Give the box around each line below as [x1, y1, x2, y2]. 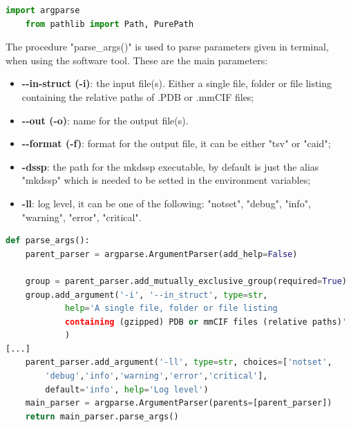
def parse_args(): [6, 236, 90, 246]
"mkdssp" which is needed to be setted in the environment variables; [21, 173, 311, 187]
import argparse [6, 6, 80, 15]
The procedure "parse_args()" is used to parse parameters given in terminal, [6, 39, 329, 54]
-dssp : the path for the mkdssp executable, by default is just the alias [21, 159, 319, 173]
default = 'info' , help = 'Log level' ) [45, 384, 209, 395]
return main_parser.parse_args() [25, 411, 179, 421]
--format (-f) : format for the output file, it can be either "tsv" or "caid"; [21, 136, 331, 151]
